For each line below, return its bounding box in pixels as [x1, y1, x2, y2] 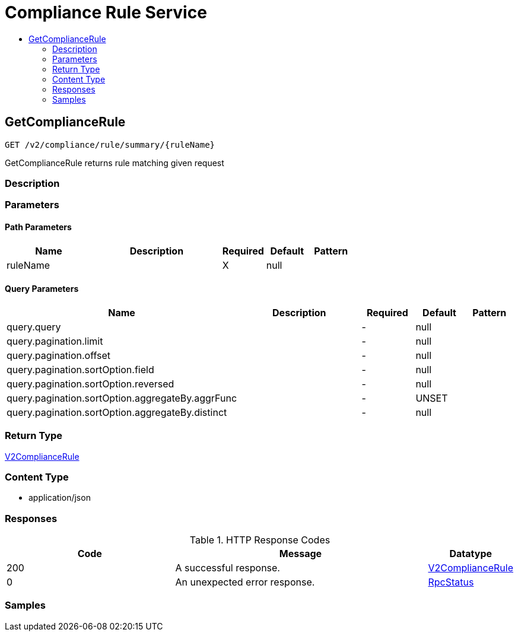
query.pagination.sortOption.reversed [7, 377, 174, 390]
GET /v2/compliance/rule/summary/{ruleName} [5, 139, 215, 150]
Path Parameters [5, 221, 72, 232]
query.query [7, 320, 61, 333]
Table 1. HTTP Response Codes [189, 534, 330, 546]
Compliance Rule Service [5, 2, 207, 23]
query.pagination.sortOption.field [7, 363, 154, 376]
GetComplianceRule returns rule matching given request [5, 157, 224, 168]
